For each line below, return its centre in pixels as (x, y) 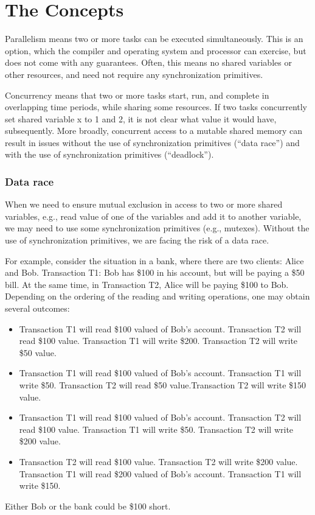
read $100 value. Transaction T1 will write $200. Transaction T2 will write (158, 341)
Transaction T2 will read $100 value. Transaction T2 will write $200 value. (158, 461)
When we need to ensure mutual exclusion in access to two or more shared (144, 204)
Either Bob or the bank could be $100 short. (88, 506)
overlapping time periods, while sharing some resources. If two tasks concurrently (156, 107)
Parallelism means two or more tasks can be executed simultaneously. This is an (154, 39)
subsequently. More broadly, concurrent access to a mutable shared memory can (154, 131)
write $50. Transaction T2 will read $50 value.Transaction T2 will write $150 (163, 385)
